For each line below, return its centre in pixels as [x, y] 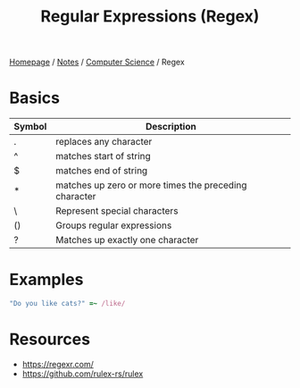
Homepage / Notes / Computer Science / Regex [97, 62]
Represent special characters [117, 211]
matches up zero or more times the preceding [151, 185]
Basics [35, 98]
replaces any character [104, 142]
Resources [50, 339]
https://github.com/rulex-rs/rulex [83, 374]
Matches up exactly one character [127, 240]
